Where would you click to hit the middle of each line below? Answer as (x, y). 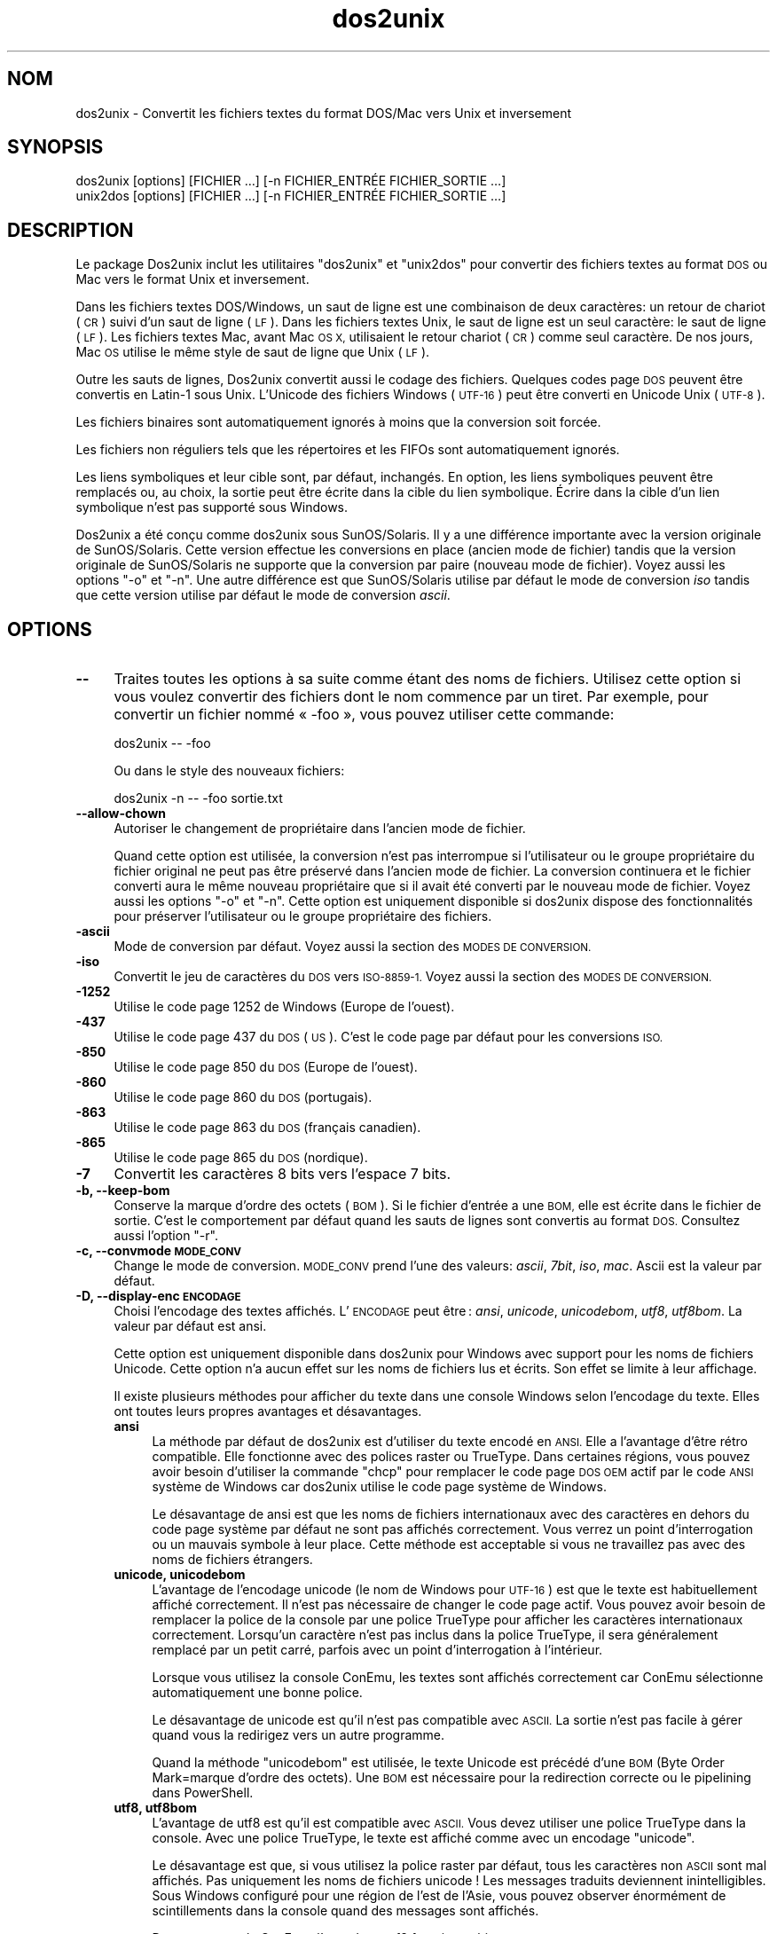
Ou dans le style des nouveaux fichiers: (229, 771)
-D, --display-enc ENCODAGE (158, 1296)
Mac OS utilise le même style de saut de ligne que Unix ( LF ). (253, 352)
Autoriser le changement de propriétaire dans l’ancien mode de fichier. (320, 829)
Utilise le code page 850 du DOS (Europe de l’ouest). (266, 1067)
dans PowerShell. (203, 1793)
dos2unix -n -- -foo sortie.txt (198, 798)
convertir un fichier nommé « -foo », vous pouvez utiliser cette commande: (364, 715)
